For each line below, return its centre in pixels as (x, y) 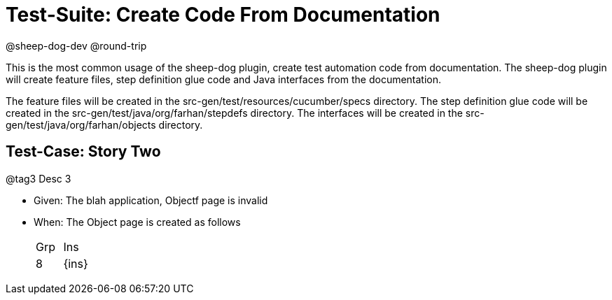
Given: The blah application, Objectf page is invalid (151, 200)
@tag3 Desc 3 (39, 178)
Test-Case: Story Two (83, 152)
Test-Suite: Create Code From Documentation (223, 15)
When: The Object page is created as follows (137, 222)
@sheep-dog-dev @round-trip (76, 45)
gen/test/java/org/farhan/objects (81, 124)
